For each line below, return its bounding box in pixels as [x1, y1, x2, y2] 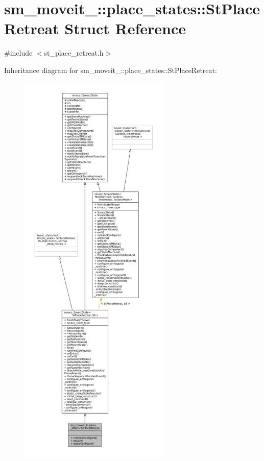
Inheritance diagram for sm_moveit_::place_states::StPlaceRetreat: [4, 64, 217, 75]
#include [4, 47, 33, 58]
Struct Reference [64, 18, 186, 39]
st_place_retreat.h [44, 47, 104, 58]
